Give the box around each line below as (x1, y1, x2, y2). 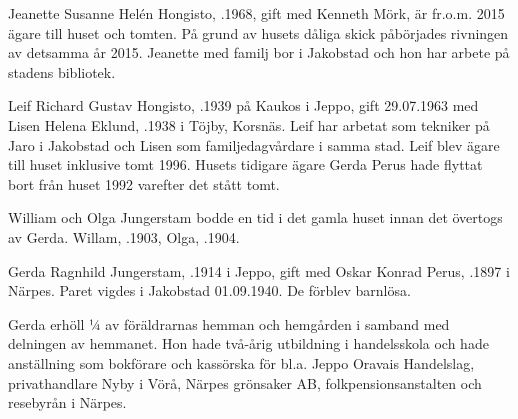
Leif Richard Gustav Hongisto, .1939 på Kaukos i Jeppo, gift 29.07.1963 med (8, 95, 479, 116)
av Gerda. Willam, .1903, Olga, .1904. (8, 226, 240, 247)
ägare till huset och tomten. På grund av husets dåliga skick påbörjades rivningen (8, 22, 509, 43)
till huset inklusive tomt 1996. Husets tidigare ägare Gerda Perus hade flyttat (8, 154, 483, 175)
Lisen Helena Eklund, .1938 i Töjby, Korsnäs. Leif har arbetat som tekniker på (8, 114, 490, 135)
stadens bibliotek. (8, 61, 116, 82)
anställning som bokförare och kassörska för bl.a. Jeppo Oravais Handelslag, (8, 352, 475, 373)
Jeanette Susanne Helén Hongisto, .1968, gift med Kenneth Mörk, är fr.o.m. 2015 (8, 3, 505, 23)
